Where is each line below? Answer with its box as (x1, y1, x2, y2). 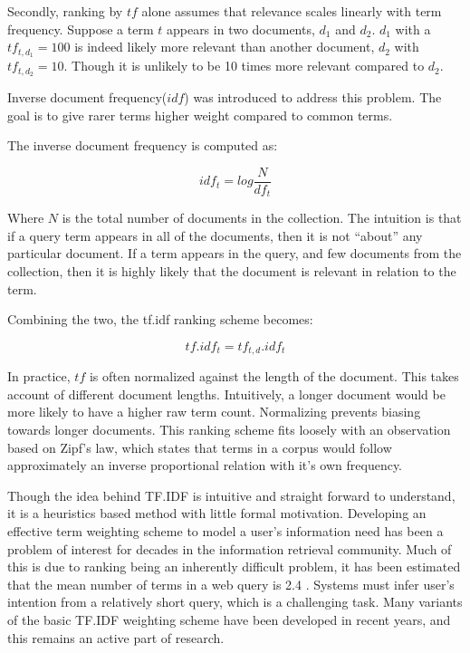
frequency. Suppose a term (7, 19, 154, 38)
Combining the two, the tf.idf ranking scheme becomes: (7, 310, 313, 329)
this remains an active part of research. (7, 628, 225, 647)
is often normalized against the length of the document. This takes (89, 367, 459, 386)
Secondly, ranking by (7, 2, 123, 20)
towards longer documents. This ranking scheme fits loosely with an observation (7, 420, 451, 438)
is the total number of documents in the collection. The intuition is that (62, 208, 462, 227)
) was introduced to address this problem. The (184, 87, 442, 106)
